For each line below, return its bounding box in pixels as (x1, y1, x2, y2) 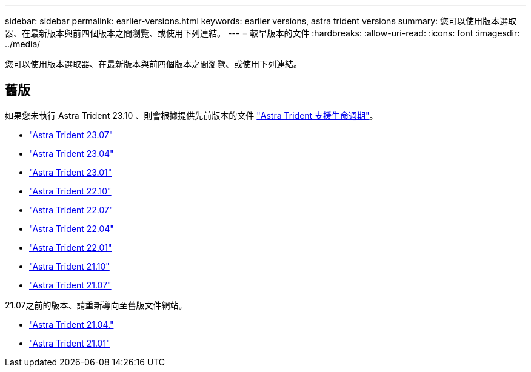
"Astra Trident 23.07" (29, 129, 113, 140)
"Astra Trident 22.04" (29, 223, 114, 234)
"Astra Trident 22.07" (29, 204, 113, 215)
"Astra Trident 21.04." (29, 319, 114, 330)
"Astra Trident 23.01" (29, 167, 112, 178)
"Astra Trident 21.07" (29, 279, 112, 290)
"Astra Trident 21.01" (29, 337, 110, 348)
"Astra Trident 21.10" (29, 261, 110, 271)
